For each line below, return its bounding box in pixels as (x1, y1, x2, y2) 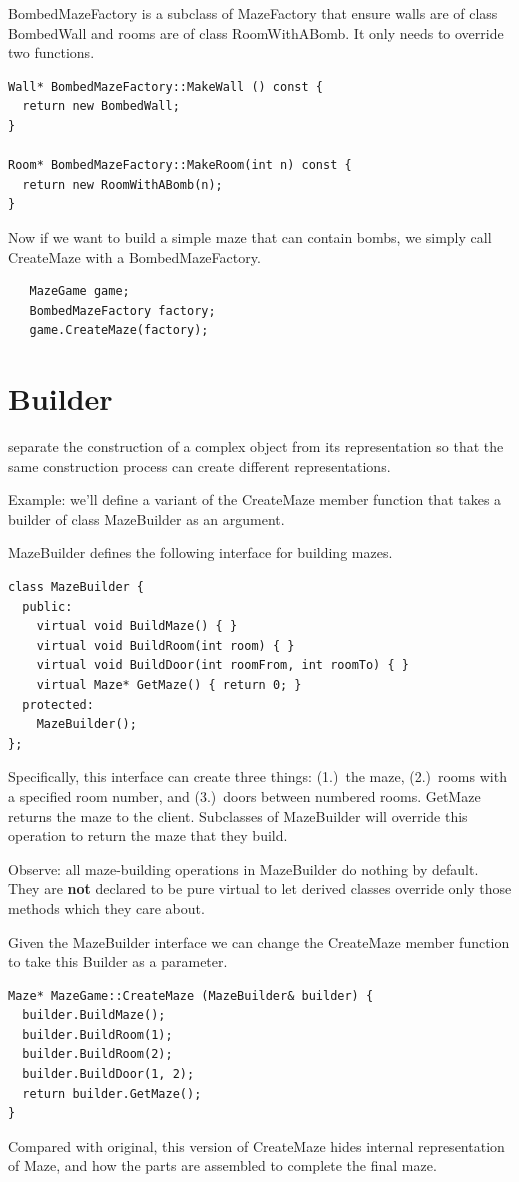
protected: (22, 697, 94, 712)
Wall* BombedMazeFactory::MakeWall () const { (8, 79, 323, 94)
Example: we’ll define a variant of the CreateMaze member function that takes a (8, 489, 502, 510)
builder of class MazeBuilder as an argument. (8, 508, 285, 529)
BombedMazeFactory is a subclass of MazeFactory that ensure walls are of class (8, 3, 498, 23)
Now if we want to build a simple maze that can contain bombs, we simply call (8, 226, 492, 247)
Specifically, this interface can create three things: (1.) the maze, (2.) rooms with (8, 766, 507, 787)
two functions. (8, 42, 95, 63)
